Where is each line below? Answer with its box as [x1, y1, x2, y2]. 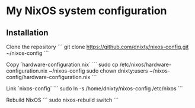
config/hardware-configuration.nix [6, 74, 91, 80]
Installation [6, 28, 49, 38]
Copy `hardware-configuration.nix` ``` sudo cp [6, 61, 119, 68]
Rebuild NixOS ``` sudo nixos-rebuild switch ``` [6, 96, 119, 103]
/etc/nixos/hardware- [119, 61, 172, 68]
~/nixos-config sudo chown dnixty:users [49, 67, 148, 74]
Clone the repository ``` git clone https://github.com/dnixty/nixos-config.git [6, 43, 189, 50]
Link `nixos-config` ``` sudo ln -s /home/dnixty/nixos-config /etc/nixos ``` [6, 85, 183, 92]
